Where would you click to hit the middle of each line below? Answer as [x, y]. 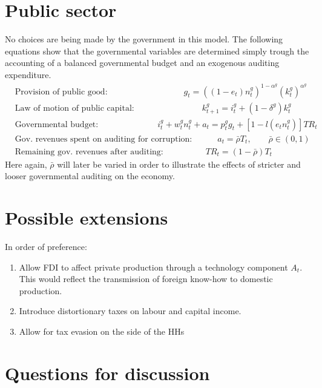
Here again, [26, 164]
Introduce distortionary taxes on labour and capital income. [130, 311]
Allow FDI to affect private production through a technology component [153, 267]
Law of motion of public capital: [74, 108]
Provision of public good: [61, 92]
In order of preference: [46, 247]
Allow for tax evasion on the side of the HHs [102, 331]
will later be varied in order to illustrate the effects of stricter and [179, 164]
